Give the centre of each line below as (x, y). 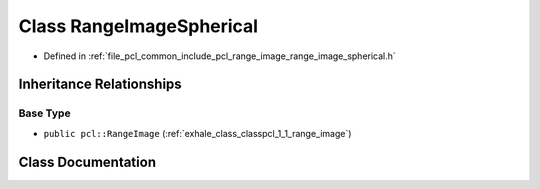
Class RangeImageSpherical (138, 26)
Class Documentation (87, 161)
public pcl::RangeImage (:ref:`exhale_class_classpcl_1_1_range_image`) (197, 133)
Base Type (44, 113)
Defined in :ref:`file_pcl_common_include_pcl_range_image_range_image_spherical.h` (220, 56)
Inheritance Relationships (100, 84)
